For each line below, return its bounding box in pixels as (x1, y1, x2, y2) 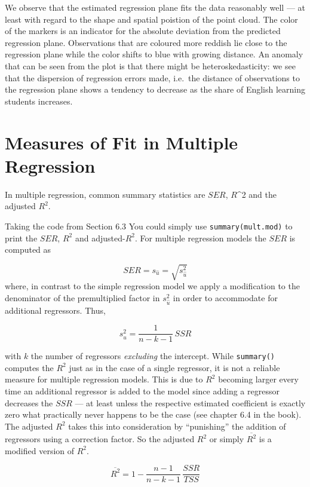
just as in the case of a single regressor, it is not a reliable (69, 361, 280, 373)
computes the (5, 361, 54, 373)
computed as (5, 243, 51, 256)
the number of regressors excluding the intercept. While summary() (30, 350, 275, 362)
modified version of (5, 444, 75, 457)
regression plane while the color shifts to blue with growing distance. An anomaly (5, 48, 303, 60)
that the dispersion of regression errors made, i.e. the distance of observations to (5, 71, 300, 84)
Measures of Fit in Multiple (5, 130, 238, 154)
